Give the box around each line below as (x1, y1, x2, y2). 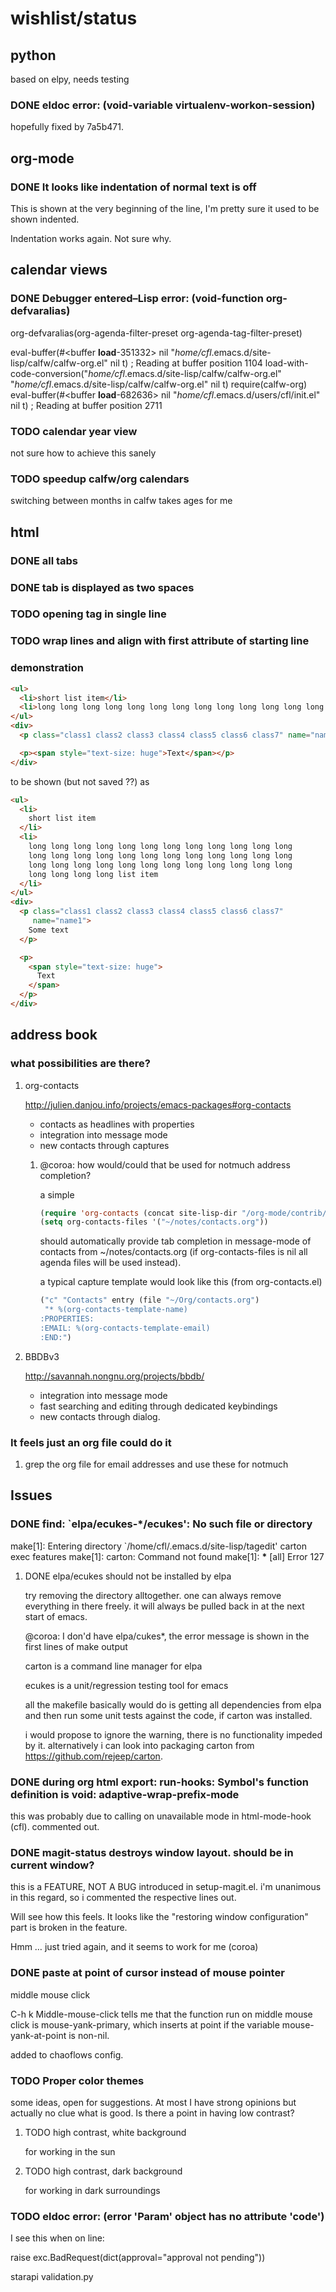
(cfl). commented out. (10, 1820, 100, 1832)
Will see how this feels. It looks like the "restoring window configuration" (10, 1911, 309, 1923)
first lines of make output (24, 1640, 128, 1652)
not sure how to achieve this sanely (10, 447, 157, 459)
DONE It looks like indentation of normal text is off (10, 180, 257, 194)
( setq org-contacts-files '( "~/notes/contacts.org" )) (39, 1217, 269, 1227)
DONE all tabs (10, 553, 78, 567)
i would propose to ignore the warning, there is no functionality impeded (24, 1728, 323, 1741)
